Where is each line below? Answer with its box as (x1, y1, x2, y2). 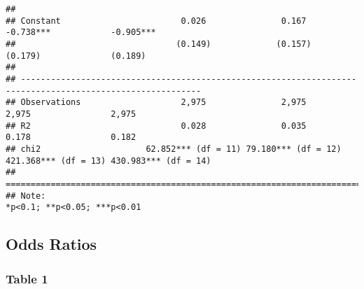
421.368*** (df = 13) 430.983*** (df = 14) (6, 155, 211, 166)
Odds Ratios (6, 233, 97, 255)
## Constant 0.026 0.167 (6, 15, 307, 26)
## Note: (6, 190, 46, 201)
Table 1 (6, 269, 48, 287)
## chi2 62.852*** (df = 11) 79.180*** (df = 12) (6, 143, 342, 154)
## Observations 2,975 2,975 (6, 97, 307, 108)
